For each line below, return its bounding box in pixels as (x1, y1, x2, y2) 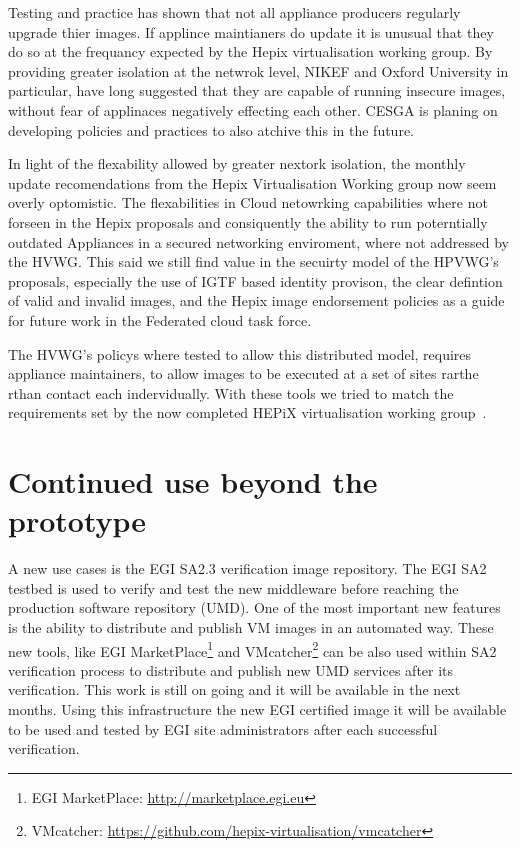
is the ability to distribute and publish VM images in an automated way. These (8, 616, 494, 637)
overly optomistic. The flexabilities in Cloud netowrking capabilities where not (8, 192, 488, 213)
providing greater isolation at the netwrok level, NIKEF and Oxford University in (8, 60, 509, 81)
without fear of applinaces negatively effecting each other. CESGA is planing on (8, 99, 498, 120)
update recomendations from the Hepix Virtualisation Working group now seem (8, 172, 497, 193)
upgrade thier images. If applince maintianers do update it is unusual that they (8, 21, 494, 42)
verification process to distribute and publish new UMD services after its (8, 659, 454, 680)
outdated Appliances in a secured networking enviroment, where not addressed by (8, 231, 510, 252)
